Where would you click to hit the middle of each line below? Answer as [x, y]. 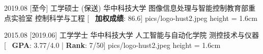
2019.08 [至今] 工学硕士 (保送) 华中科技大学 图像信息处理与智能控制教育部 [126, 8]
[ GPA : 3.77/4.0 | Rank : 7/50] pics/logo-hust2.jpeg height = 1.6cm [112, 45]
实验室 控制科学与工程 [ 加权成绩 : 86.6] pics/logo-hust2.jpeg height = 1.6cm [134, 18]
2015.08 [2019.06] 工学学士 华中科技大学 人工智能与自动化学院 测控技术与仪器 [131, 35]
